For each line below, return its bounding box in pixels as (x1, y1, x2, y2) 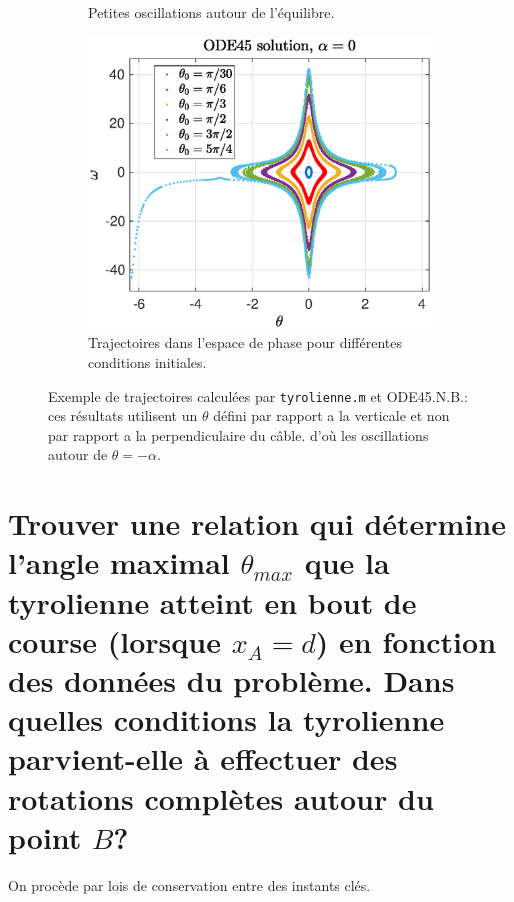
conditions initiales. (88, 352, 207, 373)
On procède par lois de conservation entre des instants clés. (8, 874, 371, 895)
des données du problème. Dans (8, 660, 455, 701)
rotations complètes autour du (8, 777, 434, 818)
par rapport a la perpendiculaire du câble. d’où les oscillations (48, 424, 429, 445)
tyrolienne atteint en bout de (8, 581, 417, 622)
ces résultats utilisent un (48, 405, 198, 426)
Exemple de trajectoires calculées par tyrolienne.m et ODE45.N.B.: (48, 385, 468, 406)
